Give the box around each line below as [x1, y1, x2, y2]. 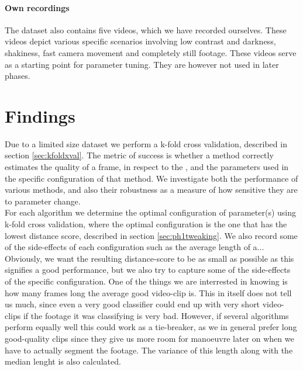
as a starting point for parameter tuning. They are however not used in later [5, 58, 279, 70]
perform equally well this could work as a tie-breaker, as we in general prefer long [5, 321, 297, 333]
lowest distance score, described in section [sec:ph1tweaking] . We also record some [5, 229, 298, 241]
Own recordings [5, 1, 70, 13]
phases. [5, 70, 30, 82]
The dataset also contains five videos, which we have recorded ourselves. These [5, 23, 287, 36]
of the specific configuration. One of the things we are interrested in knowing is [5, 275, 288, 287]
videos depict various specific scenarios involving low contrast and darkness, [5, 35, 276, 47]
